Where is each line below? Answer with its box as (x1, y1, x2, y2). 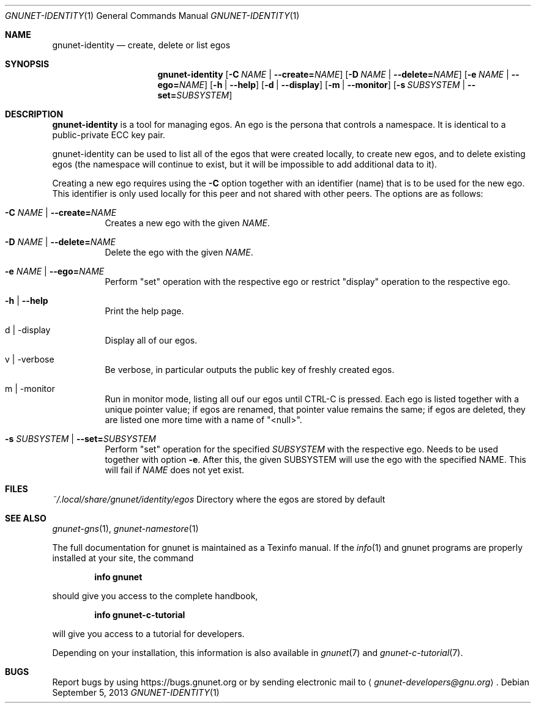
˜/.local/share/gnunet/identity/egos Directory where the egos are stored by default (52, 494, 385, 504)
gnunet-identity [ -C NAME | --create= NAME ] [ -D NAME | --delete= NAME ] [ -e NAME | (157, 69, 509, 79)
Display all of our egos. (105, 335, 198, 345)
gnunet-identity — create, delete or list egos (52, 40, 231, 50)
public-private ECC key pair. (52, 130, 165, 140)
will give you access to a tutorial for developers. (52, 629, 245, 639)
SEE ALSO (5, 513, 47, 523)
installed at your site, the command (52, 553, 194, 563)
